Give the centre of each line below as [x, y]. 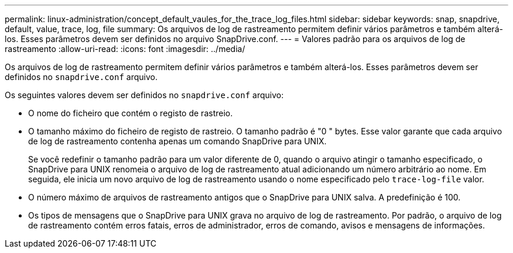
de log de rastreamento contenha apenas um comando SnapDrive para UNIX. [177, 141]
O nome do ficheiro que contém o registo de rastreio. [131, 113]
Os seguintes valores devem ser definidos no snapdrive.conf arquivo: [144, 95]
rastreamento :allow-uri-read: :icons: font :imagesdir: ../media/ [125, 49]
